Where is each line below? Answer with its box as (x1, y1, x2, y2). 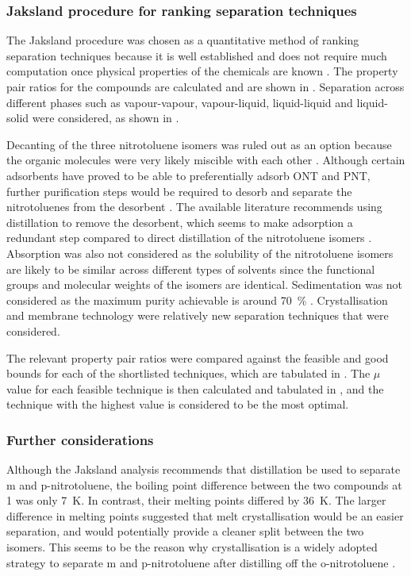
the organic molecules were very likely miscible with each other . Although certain (6, 152, 405, 168)
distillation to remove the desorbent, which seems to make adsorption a (6, 213, 353, 230)
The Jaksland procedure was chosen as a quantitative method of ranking (6, 32, 359, 48)
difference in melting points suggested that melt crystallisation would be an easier (6, 507, 404, 524)
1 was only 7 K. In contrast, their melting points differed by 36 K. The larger (6, 492, 386, 509)
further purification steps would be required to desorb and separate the (6, 182, 352, 199)
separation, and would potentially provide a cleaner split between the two (6, 523, 364, 540)
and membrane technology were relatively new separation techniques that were (6, 307, 389, 324)
